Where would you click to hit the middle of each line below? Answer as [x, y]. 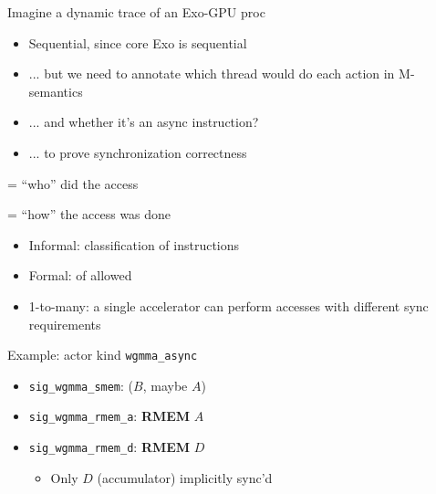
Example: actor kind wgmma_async [103, 355]
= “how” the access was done [89, 214]
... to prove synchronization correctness [138, 152]
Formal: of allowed [80, 275]
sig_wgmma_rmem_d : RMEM [109, 447]
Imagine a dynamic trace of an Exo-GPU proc [136, 12]
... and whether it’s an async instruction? [144, 122]
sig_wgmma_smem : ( [81, 385]
